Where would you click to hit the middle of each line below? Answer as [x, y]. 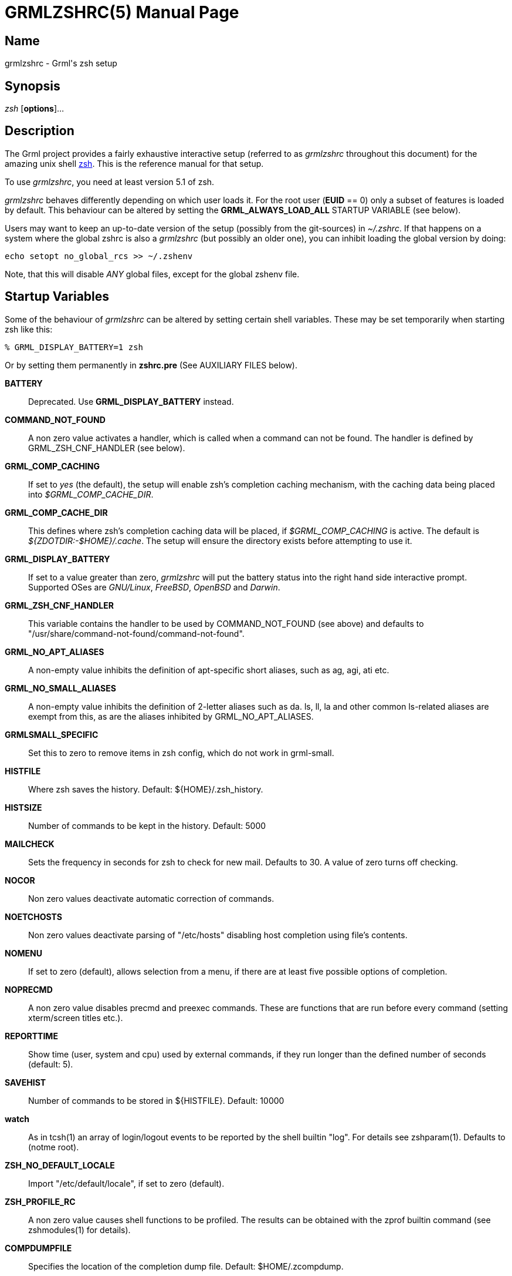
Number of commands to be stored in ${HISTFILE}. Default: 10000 [156, 1100]
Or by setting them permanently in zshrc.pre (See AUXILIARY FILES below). [151, 365]
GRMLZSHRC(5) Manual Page [122, 12]
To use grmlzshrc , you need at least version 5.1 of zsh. [110, 182]
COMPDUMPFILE [38, 1248]
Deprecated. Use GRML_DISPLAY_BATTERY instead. [131, 401]
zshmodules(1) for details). [79, 1230]
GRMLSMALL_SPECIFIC [52, 734]
